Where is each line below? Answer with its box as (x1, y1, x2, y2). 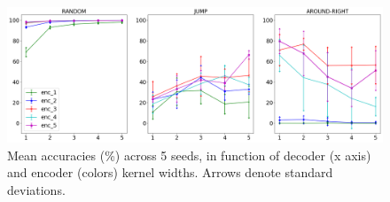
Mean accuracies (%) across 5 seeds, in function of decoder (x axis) (7, 145, 371, 164)
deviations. (7, 180, 66, 198)
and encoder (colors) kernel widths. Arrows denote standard (7, 163, 333, 182)
